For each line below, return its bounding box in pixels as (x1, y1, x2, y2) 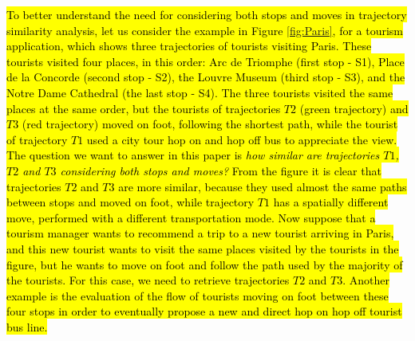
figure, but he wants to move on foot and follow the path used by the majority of (6, 256, 403, 272)
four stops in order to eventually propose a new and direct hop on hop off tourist (6, 303, 402, 319)
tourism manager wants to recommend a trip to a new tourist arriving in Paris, (6, 225, 394, 241)
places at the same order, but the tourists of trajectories (6, 100, 281, 116)
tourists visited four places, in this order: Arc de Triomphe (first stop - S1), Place (6, 53, 405, 69)
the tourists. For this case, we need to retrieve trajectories (6, 272, 290, 288)
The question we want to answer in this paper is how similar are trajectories (6, 147, 380, 163)
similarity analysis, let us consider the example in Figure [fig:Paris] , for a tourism (6, 22, 404, 38)
